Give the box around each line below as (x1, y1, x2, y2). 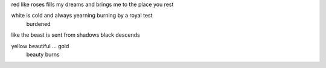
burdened (26, 20, 51, 27)
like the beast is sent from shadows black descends (11, 31, 140, 39)
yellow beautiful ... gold (11, 42, 69, 49)
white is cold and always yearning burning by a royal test (11, 12, 153, 19)
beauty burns (26, 51, 60, 58)
